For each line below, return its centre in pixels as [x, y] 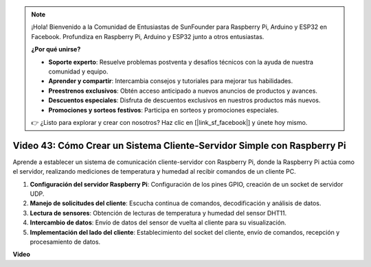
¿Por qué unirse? [56, 49]
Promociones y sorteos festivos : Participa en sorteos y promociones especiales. [164, 110]
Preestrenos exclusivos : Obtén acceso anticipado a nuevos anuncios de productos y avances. [183, 91]
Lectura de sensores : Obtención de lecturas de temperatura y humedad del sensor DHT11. [158, 213]
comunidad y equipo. [78, 71]
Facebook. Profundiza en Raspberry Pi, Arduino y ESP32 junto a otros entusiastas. [148, 36]
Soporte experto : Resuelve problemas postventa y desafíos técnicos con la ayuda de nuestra [181, 62]
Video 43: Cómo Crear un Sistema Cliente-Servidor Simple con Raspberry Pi [179, 145]
